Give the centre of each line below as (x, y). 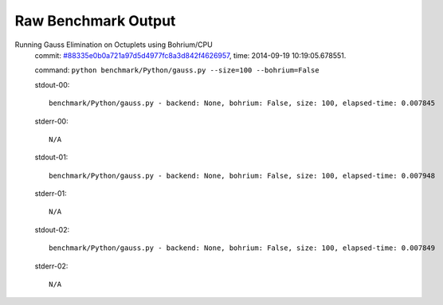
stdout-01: (51, 157)
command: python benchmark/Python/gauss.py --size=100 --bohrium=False (177, 70)
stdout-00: (52, 84)
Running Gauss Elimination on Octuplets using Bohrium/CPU (114, 45)
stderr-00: (51, 121)
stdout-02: (52, 229)
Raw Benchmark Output (95, 21)
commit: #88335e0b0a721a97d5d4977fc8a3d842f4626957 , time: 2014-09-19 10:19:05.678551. (190, 55)
